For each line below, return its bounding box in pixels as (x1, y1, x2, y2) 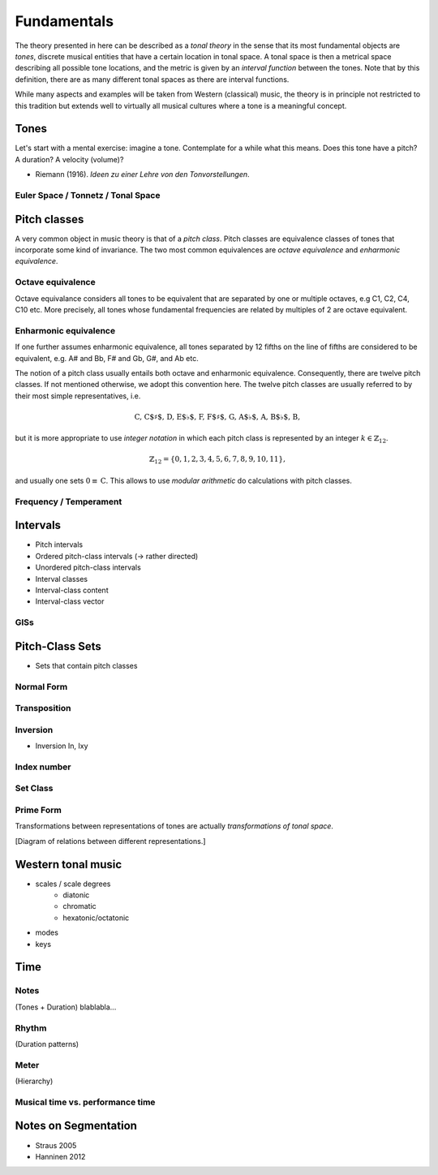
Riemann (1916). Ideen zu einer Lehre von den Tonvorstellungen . (35, 170, 251, 179)
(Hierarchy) (15, 1076, 54, 1087)
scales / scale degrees (35, 879, 111, 889)
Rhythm (15, 1022, 47, 1034)
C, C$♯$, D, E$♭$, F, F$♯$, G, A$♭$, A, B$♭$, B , (134, 412, 300, 421)
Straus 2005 (35, 1140, 77, 1150)
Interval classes (35, 574, 88, 583)
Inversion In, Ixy (35, 741, 88, 751)
